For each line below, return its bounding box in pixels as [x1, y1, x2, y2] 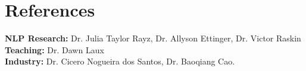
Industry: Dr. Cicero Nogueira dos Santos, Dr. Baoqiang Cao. [5, 55, 235, 67]
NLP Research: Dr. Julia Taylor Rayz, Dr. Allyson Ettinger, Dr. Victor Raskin [5, 32, 301, 44]
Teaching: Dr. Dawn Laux [5, 43, 104, 56]
